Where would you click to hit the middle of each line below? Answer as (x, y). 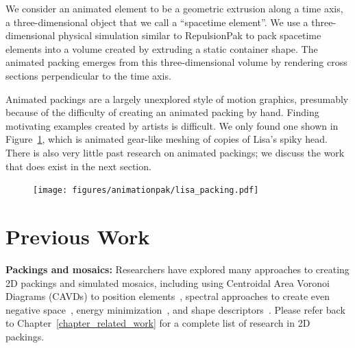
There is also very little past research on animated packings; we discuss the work (175, 152)
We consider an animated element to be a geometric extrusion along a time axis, (174, 8)
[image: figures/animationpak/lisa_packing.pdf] (146, 190)
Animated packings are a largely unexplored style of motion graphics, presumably (177, 98)
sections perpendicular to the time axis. (88, 75)
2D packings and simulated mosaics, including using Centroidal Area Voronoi (168, 282)
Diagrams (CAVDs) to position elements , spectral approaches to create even (168, 296)
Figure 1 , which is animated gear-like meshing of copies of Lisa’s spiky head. (167, 139)
